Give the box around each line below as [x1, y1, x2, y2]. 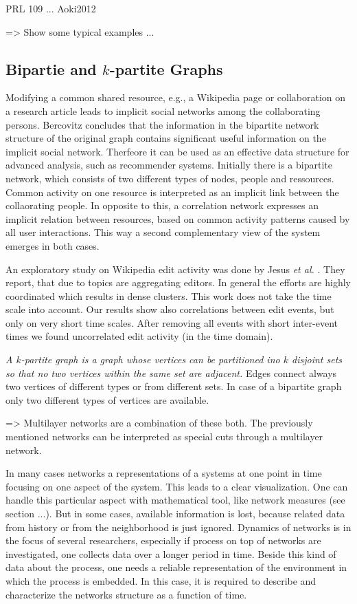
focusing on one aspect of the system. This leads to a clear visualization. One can [5, 479, 348, 493]
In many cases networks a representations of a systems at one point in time [5, 466, 322, 480]
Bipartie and [5, 58, 97, 79]
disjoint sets [292, 352, 343, 367]
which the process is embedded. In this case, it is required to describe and [5, 573, 316, 587]
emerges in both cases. [5, 238, 100, 252]
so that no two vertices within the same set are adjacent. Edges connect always [5, 365, 337, 380]
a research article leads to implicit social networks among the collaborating [5, 103, 321, 118]
